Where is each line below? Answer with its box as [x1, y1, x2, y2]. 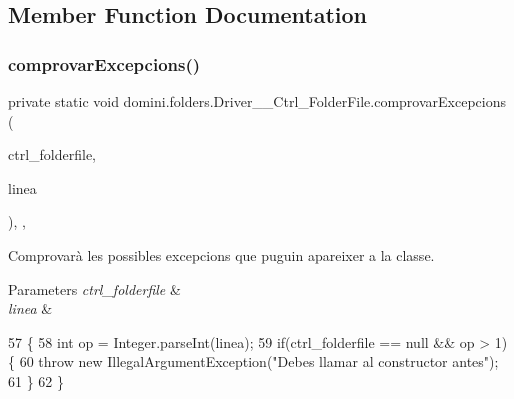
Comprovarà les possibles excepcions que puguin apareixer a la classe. [8, 244, 435, 265]
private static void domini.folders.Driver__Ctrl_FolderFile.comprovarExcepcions [8, 91, 506, 111]
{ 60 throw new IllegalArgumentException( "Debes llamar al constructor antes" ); [8, 351, 499, 372]
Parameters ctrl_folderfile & [8, 278, 181, 299]
